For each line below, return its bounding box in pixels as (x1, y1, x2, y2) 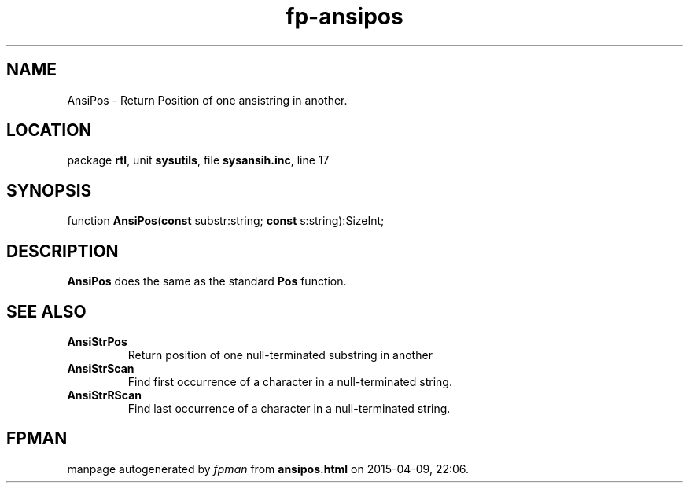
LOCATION (6, 120, 92, 141)
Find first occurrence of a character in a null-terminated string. (127, 374, 452, 388)
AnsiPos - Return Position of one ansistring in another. (67, 93, 348, 107)
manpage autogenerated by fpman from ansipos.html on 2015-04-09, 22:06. (67, 461, 470, 476)
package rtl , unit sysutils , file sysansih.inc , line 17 (67, 153, 330, 167)
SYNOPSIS (6, 180, 92, 200)
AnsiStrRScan (67, 388, 142, 402)
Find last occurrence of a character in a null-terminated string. (127, 401, 451, 415)
